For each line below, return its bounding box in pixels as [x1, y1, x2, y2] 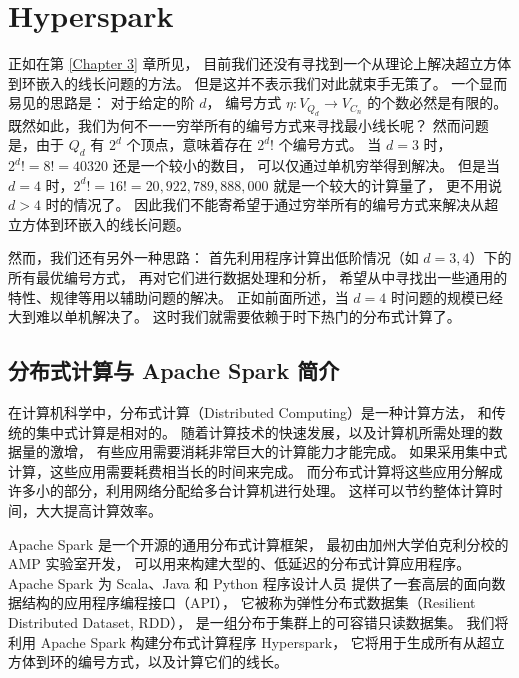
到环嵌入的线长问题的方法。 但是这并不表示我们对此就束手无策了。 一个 [8, 72, 480, 93]
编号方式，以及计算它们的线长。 [77, 651, 288, 672]
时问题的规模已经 [390, 286, 503, 307]
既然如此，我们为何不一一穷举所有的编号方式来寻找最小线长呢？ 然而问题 [8, 114, 489, 135]
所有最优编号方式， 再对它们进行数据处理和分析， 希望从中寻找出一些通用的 [8, 267, 508, 288]
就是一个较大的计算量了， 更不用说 [273, 174, 502, 195]
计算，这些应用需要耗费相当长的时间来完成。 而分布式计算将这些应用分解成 [8, 460, 503, 481]
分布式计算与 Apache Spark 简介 [8, 355, 340, 386]
